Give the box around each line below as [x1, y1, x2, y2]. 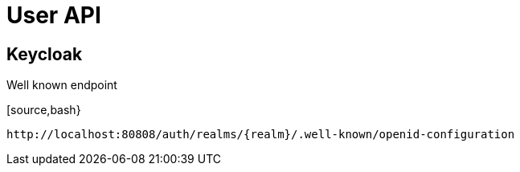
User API [6, 2, 101, 29]
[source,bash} [6, 103, 81, 117]
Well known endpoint [6, 78, 117, 92]
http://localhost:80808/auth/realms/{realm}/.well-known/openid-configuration [6, 128, 515, 141]
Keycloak [6, 43, 83, 64]
